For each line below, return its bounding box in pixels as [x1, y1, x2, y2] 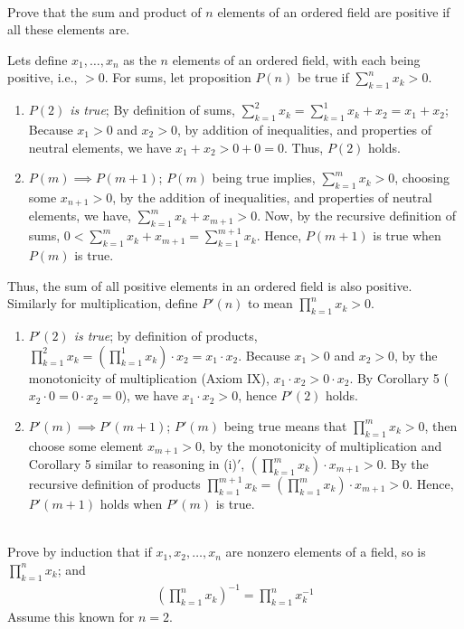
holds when [99, 494, 163, 513]
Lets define [7, 50, 68, 69]
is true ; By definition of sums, [70, 100, 235, 119]
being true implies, [212, 168, 316, 187]
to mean [248, 294, 293, 313]
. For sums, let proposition [104, 68, 251, 87]
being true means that [223, 416, 347, 435]
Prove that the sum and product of [7, 2, 202, 21]
